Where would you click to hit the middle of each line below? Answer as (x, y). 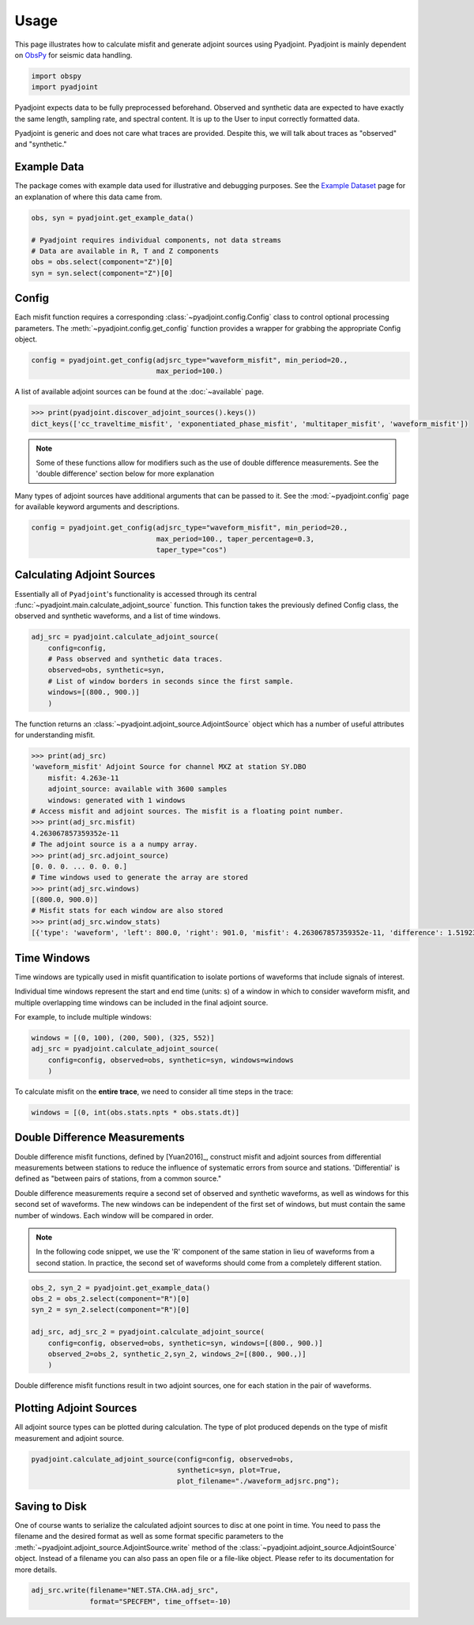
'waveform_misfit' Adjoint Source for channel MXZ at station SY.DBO (169, 767)
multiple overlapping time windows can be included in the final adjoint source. (141, 1002)
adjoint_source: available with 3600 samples (137, 789)
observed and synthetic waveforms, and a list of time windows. (118, 616)
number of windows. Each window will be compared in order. (114, 1215)
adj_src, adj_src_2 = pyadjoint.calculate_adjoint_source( (148, 1332)
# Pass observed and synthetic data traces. (135, 659)
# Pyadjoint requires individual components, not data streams (156, 240)
